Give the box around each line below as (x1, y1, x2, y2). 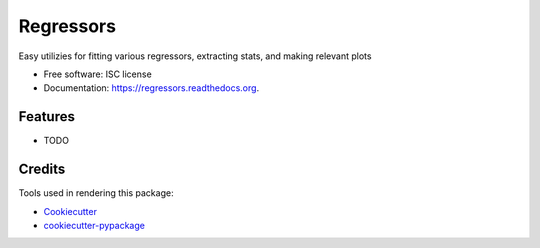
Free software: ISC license (43, 68, 152, 80)
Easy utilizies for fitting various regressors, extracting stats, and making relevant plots (18, 50, 372, 62)
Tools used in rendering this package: (18, 187, 174, 199)
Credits (18, 161, 66, 178)
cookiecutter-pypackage (43, 219, 145, 231)
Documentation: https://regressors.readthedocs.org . (43, 82, 260, 94)
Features (18, 108, 75, 125)
